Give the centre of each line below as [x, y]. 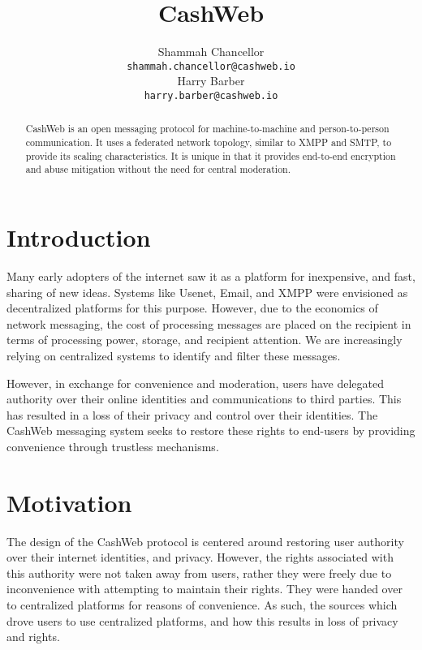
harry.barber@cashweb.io [211, 95]
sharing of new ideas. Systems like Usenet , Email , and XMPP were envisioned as [207, 292]
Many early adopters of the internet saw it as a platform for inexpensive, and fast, [211, 275]
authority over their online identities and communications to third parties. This [204, 399]
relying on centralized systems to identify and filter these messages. [174, 355]
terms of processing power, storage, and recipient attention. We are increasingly [205, 340]
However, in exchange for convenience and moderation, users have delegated [195, 383]
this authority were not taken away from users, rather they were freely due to [199, 573]
